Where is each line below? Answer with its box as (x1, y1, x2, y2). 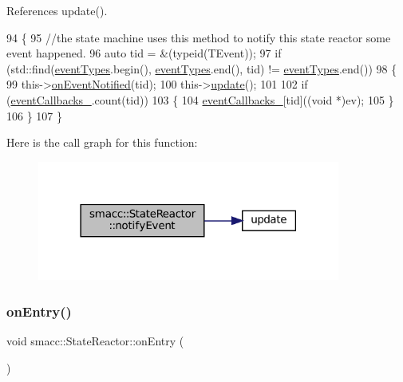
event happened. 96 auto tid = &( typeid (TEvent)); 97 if (6, 45, 282, 61)
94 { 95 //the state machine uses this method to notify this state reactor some (6, 29, 391, 45)
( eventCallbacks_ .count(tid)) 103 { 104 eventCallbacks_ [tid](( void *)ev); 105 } (6, 91, 394, 108)
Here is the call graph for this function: (6, 134, 198, 151)
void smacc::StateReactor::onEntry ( (6, 332, 184, 349)
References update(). (6, 2, 108, 18)
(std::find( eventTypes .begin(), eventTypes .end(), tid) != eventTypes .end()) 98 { (6, 60, 397, 77)
